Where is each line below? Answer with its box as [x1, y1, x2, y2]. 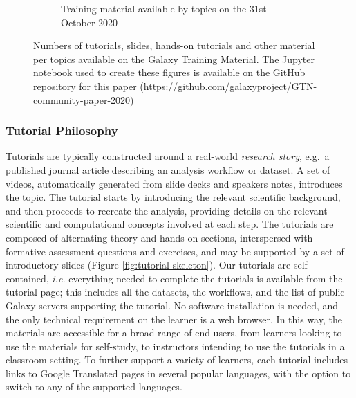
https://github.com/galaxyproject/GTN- [143, 78, 317, 93]
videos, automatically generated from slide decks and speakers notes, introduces [6, 176, 343, 190]
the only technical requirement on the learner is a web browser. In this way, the [6, 311, 342, 326]
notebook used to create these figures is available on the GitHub [33, 65, 306, 80]
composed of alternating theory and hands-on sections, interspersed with [6, 230, 313, 244]
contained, [6, 271, 49, 285]
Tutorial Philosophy [6, 122, 118, 139]
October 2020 [61, 15, 118, 29]
